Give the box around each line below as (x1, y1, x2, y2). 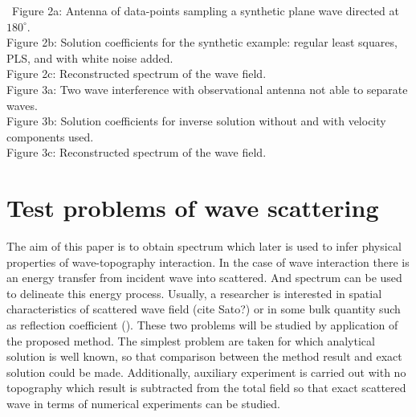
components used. (6, 128, 94, 145)
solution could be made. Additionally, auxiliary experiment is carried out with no (6, 363, 406, 380)
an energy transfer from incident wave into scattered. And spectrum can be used (6, 269, 402, 286)
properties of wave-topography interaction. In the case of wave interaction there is (6, 253, 410, 270)
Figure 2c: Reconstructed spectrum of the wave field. (6, 65, 267, 82)
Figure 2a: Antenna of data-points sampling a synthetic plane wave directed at (11, 2, 399, 18)
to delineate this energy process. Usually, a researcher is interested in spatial (6, 284, 382, 301)
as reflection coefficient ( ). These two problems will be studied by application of (6, 317, 398, 333)
